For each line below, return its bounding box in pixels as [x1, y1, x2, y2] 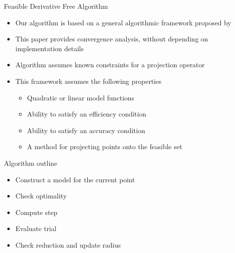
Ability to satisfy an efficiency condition [27, 109, 146, 119]
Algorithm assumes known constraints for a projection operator [15, 59, 205, 70]
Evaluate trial [15, 223, 57, 234]
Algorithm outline [4, 157, 58, 168]
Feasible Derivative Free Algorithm [4, 1, 108, 11]
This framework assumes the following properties [15, 76, 161, 86]
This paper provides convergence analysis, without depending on [15, 34, 208, 44]
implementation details [15, 43, 84, 53]
